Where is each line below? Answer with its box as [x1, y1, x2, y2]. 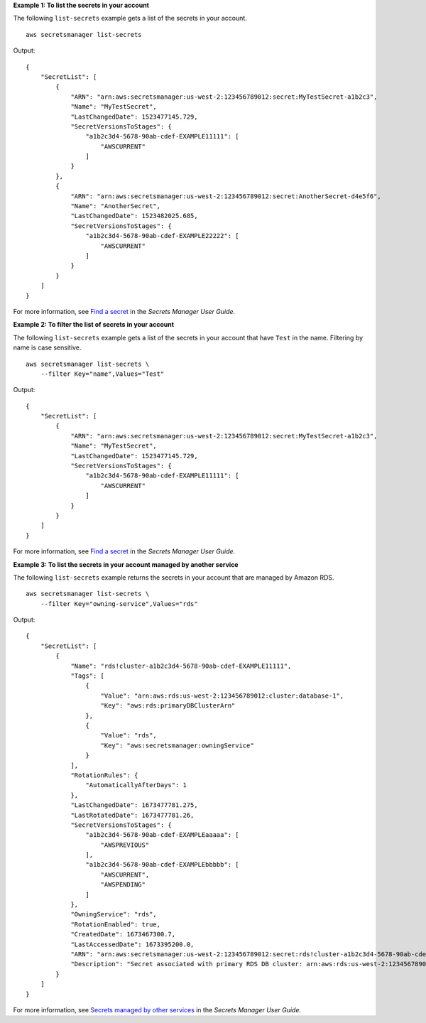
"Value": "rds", [100, 732, 158, 740]
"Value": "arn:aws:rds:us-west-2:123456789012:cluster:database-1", [100, 691, 344, 700]
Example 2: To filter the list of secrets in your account [13, 320, 174, 329]
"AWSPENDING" [100, 881, 146, 889]
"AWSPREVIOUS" [100, 840, 150, 849]
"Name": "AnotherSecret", [70, 202, 161, 210]
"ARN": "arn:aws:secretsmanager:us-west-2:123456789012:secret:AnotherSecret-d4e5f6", [70, 192, 381, 200]
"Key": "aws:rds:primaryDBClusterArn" [100, 702, 236, 710]
